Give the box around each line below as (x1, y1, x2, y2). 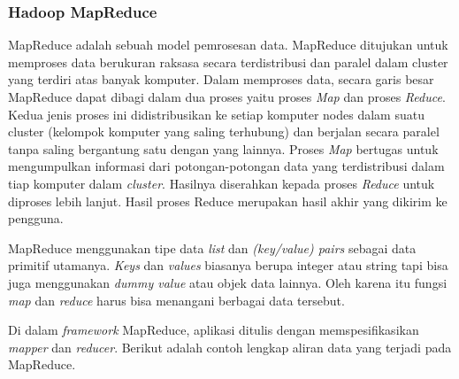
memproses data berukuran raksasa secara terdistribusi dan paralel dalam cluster (8, 52, 448, 71)
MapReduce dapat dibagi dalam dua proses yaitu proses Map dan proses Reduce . (8, 88, 446, 105)
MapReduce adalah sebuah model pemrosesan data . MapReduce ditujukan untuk (8, 35, 448, 54)
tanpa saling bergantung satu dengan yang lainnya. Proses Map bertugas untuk (8, 139, 439, 158)
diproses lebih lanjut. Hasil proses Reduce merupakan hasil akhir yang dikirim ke (8, 191, 448, 210)
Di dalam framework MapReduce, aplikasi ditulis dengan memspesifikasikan (8, 321, 419, 339)
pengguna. (8, 209, 64, 228)
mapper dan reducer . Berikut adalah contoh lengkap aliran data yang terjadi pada (8, 337, 452, 356)
